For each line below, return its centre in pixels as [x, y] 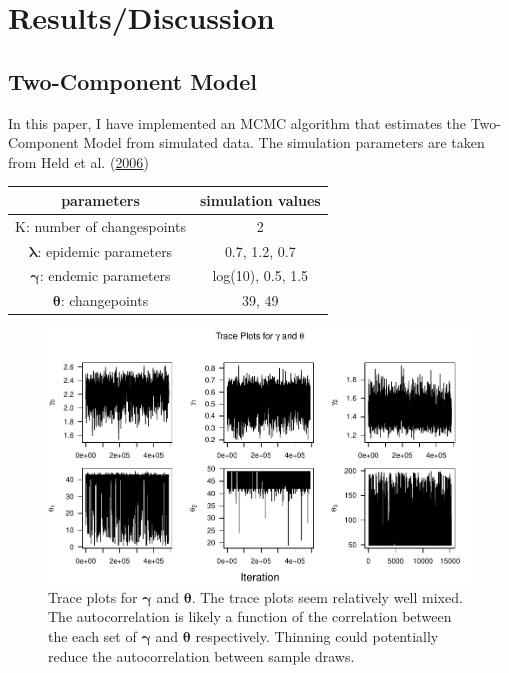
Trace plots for [93, 596]
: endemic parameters [105, 275]
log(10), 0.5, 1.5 [260, 275]
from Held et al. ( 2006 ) [78, 161]
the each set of [92, 636]
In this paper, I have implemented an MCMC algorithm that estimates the [237, 122]
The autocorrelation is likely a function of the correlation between [250, 616]
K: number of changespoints [100, 225]
